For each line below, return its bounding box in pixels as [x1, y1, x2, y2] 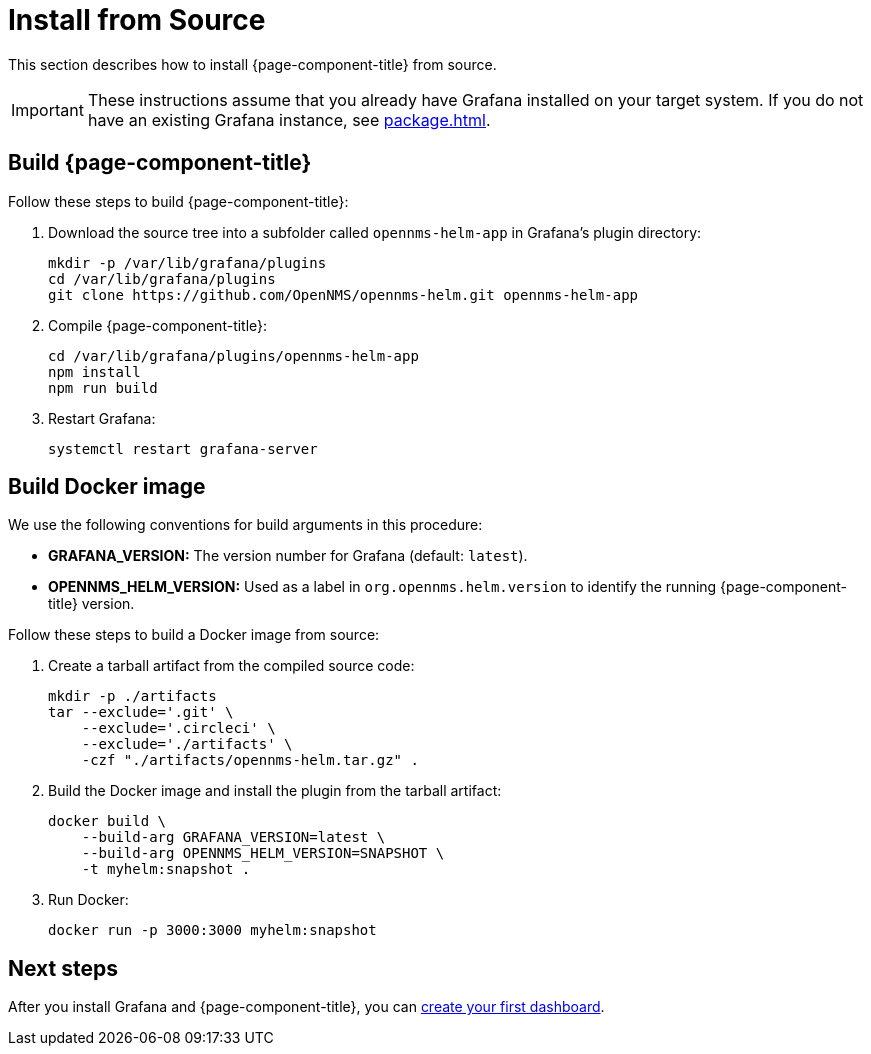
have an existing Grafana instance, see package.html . [87, 109, 491, 130]
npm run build [48, 379, 158, 396]
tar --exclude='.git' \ [48, 704, 234, 721]
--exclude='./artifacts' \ [81, 736, 293, 753]
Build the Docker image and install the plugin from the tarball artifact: [48, 782, 502, 800]
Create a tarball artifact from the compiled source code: [48, 657, 415, 675]
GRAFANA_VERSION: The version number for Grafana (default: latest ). [48, 547, 528, 565]
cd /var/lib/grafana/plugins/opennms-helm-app [48, 347, 419, 364]
